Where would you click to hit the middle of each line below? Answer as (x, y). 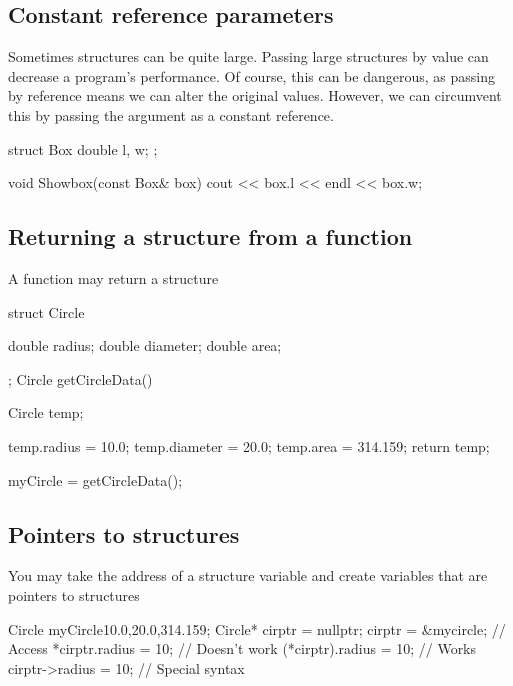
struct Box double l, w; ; (83, 148)
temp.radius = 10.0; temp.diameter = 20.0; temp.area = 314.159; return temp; (249, 445)
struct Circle (46, 311)
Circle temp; (46, 412)
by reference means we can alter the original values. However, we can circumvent (255, 95)
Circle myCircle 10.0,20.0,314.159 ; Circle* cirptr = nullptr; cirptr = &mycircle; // (257, 628)
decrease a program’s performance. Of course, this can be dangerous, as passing (251, 75)
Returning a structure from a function (210, 236)
